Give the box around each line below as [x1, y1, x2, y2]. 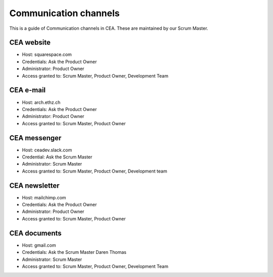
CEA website [9, 38, 51, 47]
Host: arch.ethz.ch [22, 99, 61, 105]
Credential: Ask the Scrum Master [22, 154, 93, 160]
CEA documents [9, 229, 62, 237]
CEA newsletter [9, 181, 60, 190]
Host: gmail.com [22, 242, 56, 248]
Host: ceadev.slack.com [22, 147, 72, 153]
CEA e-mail [9, 86, 46, 94]
